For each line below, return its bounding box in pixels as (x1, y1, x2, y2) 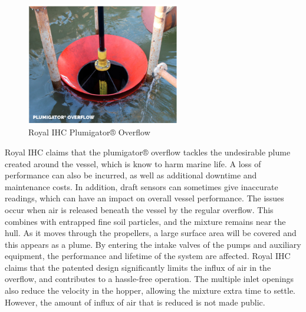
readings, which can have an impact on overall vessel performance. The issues (5, 192, 284, 204)
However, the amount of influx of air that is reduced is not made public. (5, 296, 265, 308)
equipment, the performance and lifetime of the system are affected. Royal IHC (5, 250, 291, 262)
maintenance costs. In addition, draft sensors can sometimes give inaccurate (5, 180, 278, 192)
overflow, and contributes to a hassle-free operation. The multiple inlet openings (5, 273, 294, 285)
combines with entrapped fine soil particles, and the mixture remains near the (5, 215, 286, 227)
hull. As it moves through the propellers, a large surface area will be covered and (5, 227, 297, 239)
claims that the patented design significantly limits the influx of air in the (5, 261, 271, 273)
